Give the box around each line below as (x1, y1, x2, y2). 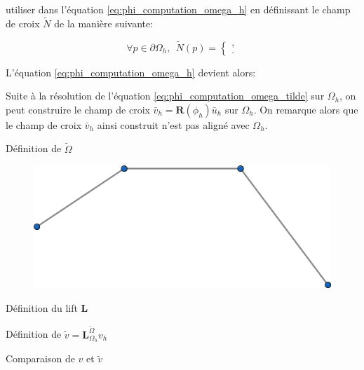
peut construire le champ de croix (6, 102, 150, 116)
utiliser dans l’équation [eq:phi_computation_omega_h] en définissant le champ (6, 2, 351, 16)
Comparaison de (6, 351, 75, 366)
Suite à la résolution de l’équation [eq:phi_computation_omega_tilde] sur (6, 88, 325, 103)
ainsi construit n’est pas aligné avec (97, 117, 250, 132)
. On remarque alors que (253, 102, 358, 116)
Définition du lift (6, 300, 78, 315)
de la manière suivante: (54, 15, 154, 30)
